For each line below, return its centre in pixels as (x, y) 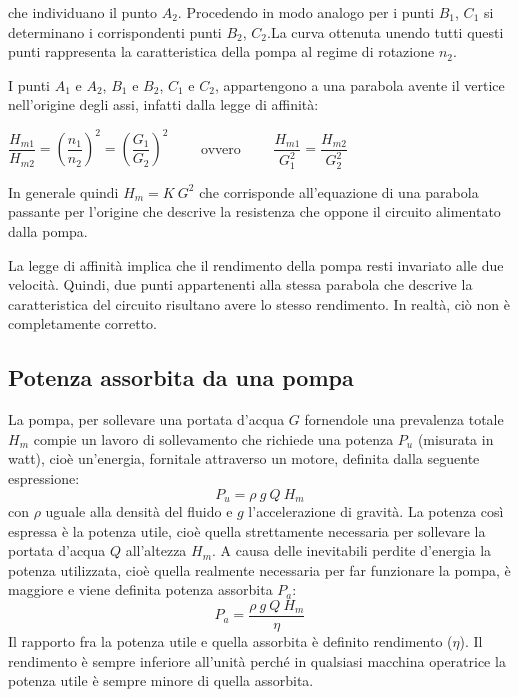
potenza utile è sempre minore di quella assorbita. (161, 680)
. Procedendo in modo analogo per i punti (306, 12)
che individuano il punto (82, 12)
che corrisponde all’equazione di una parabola (339, 191)
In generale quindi (63, 191)
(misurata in (455, 438)
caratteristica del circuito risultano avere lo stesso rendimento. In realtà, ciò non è (259, 303)
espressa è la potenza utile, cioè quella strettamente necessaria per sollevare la (247, 530)
